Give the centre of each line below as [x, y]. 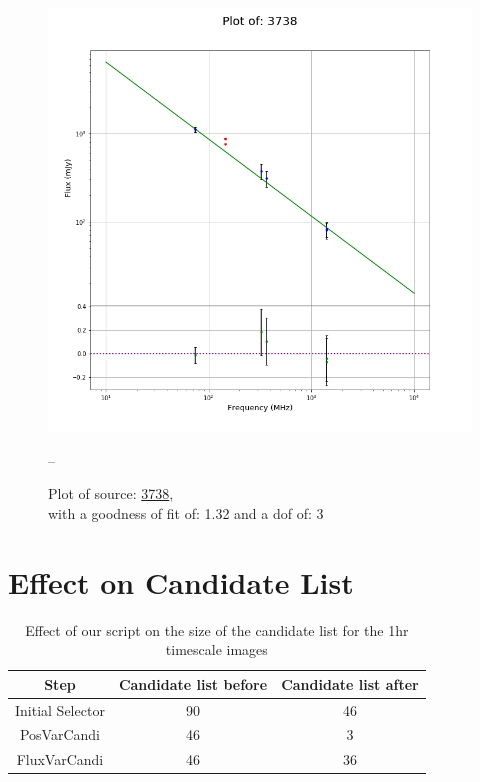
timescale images [216, 649]
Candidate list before [193, 683]
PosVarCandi [59, 734]
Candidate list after [350, 683]
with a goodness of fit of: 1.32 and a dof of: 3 [186, 512]
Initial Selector [60, 709]
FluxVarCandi [60, 759]
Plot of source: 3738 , [111, 493]
